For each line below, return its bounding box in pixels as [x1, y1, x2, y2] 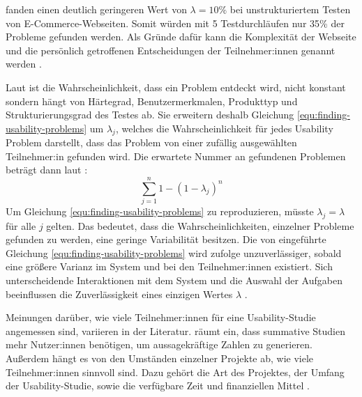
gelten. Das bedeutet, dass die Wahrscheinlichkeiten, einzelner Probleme [46, 218, 354, 233]
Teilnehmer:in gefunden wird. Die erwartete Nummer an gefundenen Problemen [6, 148, 346, 163]
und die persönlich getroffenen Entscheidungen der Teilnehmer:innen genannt [6, 42, 335, 57]
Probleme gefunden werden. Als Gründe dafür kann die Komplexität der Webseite [6, 29, 356, 44]
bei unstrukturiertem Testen [229, 2, 351, 16]
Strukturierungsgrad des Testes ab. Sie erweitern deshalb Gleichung [6, 107, 294, 122]
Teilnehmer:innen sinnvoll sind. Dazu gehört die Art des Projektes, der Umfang [6, 364, 345, 379]
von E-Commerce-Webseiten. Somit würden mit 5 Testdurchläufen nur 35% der [6, 15, 345, 30]
